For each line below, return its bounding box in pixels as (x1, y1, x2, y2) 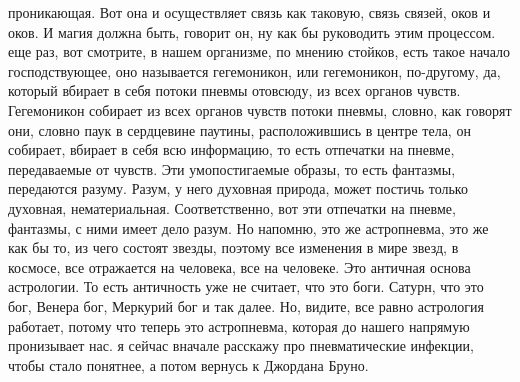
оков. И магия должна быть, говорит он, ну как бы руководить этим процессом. (8, 21, 496, 42)
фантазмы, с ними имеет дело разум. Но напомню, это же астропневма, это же (8, 217, 489, 238)
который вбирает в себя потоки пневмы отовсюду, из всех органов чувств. (8, 80, 461, 101)
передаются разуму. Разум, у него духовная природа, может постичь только (8, 178, 468, 199)
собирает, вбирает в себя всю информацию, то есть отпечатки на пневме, (8, 139, 455, 160)
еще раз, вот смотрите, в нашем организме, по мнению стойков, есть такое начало (8, 41, 511, 62)
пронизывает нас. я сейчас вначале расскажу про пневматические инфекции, (8, 335, 474, 356)
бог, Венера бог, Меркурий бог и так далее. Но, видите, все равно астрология (8, 295, 485, 316)
